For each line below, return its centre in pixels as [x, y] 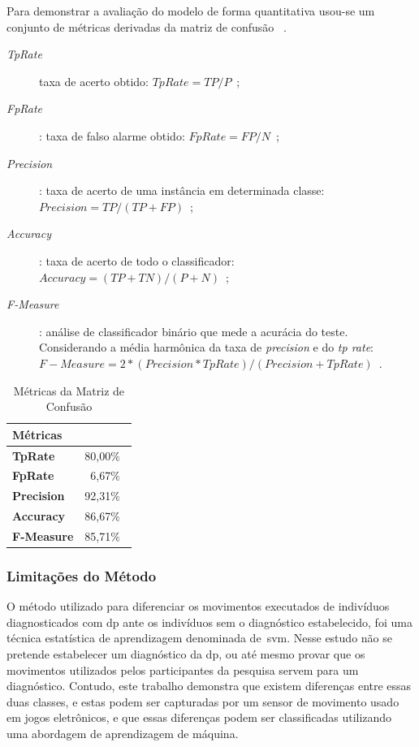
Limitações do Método [82, 575]
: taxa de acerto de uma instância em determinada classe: [182, 190]
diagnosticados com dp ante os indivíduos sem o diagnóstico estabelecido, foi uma [209, 622]
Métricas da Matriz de [69, 390]
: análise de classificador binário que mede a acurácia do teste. [194, 331]
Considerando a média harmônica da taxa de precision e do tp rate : [207, 347]
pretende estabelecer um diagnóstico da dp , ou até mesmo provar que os [186, 654]
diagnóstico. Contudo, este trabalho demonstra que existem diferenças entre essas [209, 686]
